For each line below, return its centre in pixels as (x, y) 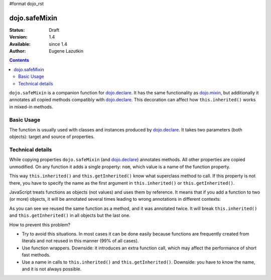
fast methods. (36, 255)
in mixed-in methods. (31, 107)
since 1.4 (58, 44)
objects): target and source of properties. (52, 137)
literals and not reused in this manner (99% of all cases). (80, 241)
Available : (20, 44)
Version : (18, 37)
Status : (17, 30)
